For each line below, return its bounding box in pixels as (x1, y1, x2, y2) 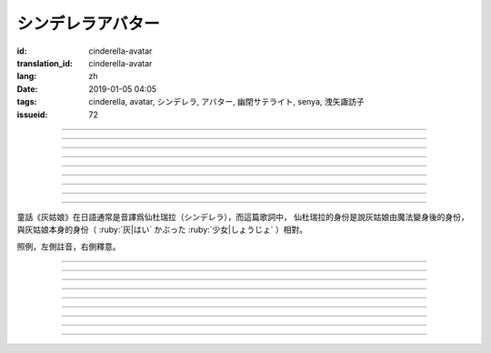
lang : (16, 71, 37, 82)
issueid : (16, 109, 48, 120)
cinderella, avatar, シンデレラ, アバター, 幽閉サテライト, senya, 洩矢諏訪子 (88, 96, 366, 107)
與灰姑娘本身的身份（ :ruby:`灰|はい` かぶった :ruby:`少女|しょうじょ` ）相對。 (16, 224, 308, 236)
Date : (16, 83, 38, 95)
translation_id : (16, 57, 73, 68)
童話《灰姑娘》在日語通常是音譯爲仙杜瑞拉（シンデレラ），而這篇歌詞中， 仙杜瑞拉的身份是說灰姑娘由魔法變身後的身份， (16, 211, 469, 222)
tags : (16, 96, 37, 107)
